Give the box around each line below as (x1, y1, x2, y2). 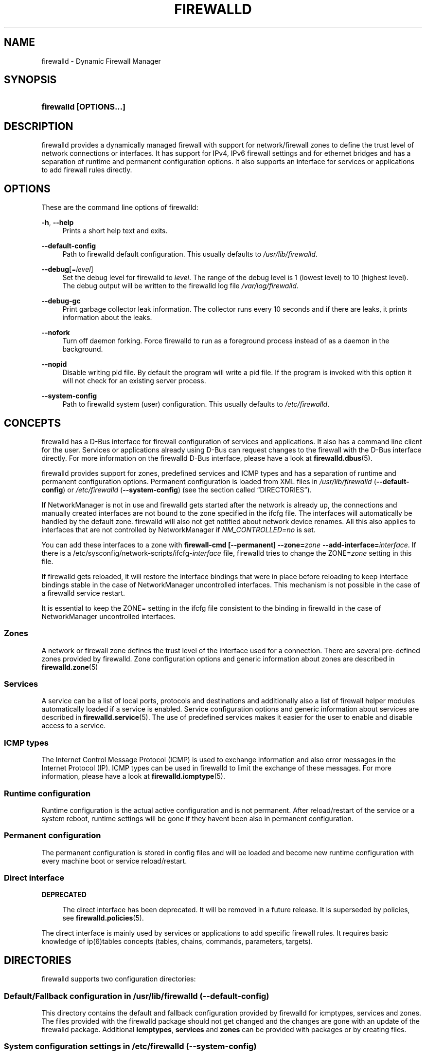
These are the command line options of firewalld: (41, 203, 198, 212)
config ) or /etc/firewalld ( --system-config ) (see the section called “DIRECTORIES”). (41, 485, 312, 494)
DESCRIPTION (4, 120, 73, 132)
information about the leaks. (62, 313, 152, 322)
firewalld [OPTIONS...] (41, 102, 126, 112)
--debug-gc (41, 297, 81, 305)
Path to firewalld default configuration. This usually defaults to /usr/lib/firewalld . (62, 250, 318, 259)
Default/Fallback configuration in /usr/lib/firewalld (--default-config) (4, 991, 269, 1001)
